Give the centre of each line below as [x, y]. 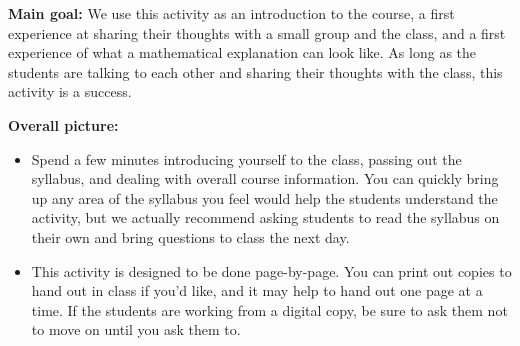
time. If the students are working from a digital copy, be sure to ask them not [269, 309]
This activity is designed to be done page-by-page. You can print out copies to [271, 270]
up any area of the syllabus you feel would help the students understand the [264, 197]
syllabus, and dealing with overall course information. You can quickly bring [265, 178]
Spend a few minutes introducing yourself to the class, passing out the [246, 158]
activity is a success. [70, 91]
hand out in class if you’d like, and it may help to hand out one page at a [257, 290]
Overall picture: [63, 124]
